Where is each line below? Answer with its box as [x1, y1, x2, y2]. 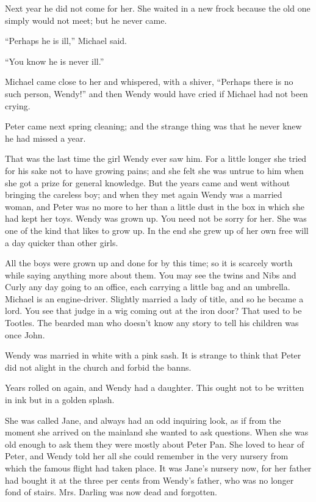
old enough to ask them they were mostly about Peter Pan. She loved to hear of [5, 437, 304, 450]
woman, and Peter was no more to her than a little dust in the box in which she [5, 200, 304, 213]
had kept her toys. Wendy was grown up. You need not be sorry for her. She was [5, 212, 307, 225]
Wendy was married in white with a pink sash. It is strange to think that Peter [5, 349, 301, 362]
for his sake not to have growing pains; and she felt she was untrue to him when [5, 164, 304, 176]
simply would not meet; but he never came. [5, 13, 167, 26]
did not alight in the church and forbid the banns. [5, 360, 192, 373]
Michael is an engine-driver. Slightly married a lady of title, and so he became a [5, 292, 304, 305]
